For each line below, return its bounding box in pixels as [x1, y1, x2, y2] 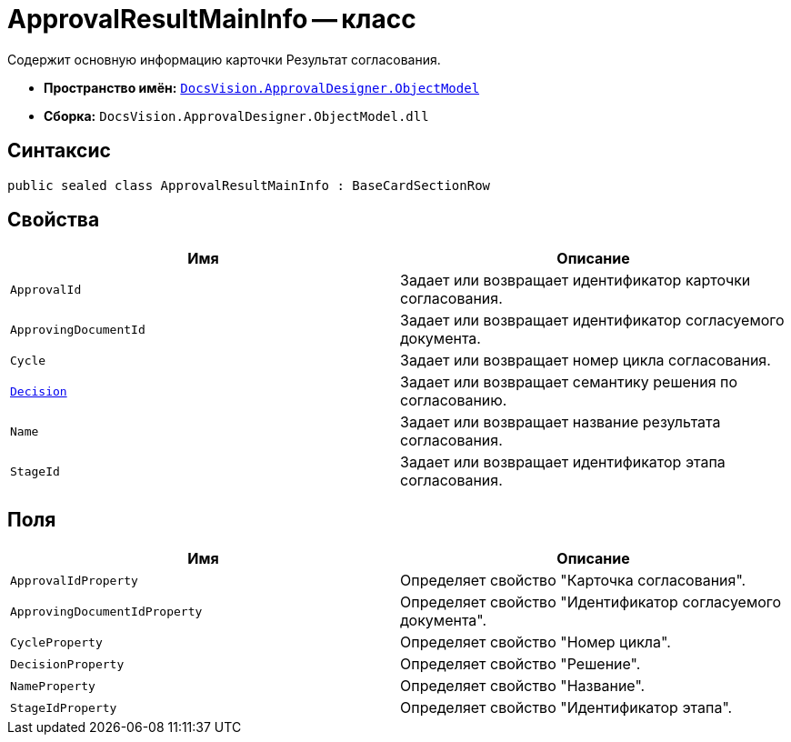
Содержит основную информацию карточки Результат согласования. [7, 51, 441, 67]
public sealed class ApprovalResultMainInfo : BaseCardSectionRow [7, 177, 491, 193]
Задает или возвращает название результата [400, 413, 721, 432]
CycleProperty [10, 635, 103, 649]
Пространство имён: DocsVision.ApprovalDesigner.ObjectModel [44, 79, 480, 95]
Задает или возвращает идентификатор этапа [400, 453, 726, 472]
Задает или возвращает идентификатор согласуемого [400, 311, 785, 330]
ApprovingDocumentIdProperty [10, 604, 203, 618]
